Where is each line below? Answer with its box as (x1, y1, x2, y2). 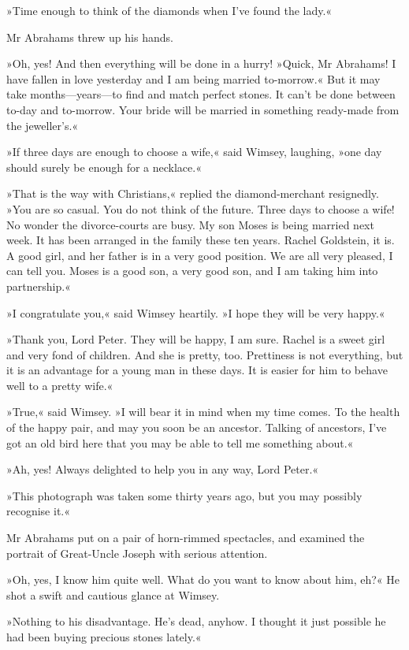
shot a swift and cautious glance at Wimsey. (6, 586, 220, 603)
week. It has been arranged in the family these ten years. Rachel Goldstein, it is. (6, 232, 395, 248)
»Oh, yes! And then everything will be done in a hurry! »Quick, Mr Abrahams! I (6, 55, 396, 72)
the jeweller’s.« (6, 117, 79, 133)
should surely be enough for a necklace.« (6, 158, 202, 175)
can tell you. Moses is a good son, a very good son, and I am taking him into (6, 262, 378, 279)
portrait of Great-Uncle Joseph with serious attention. (6, 544, 268, 561)
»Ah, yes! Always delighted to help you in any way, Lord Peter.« (6, 461, 319, 477)
